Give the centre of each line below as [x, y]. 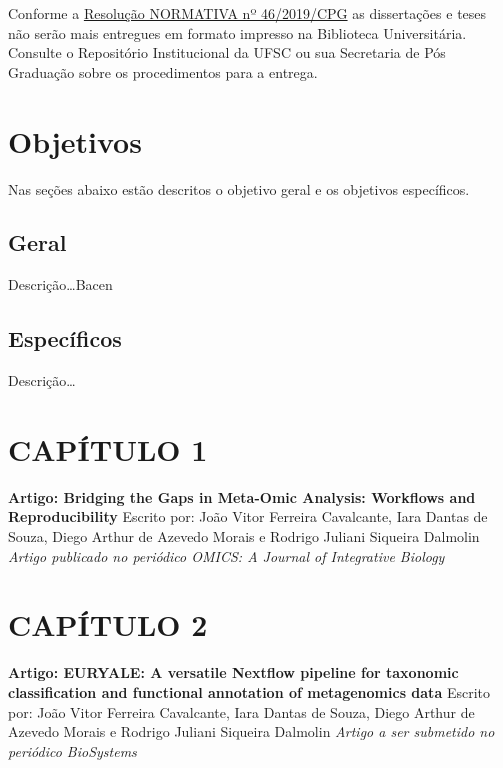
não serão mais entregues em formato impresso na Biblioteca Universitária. [237, 32]
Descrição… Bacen [60, 284]
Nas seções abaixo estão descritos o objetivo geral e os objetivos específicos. [239, 188]
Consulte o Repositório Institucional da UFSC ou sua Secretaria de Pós [227, 52]
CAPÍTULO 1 [108, 448]
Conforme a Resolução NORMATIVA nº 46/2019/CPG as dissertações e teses [247, 13]
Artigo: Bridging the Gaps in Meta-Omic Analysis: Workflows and [242, 496]
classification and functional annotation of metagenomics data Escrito [249, 691]
